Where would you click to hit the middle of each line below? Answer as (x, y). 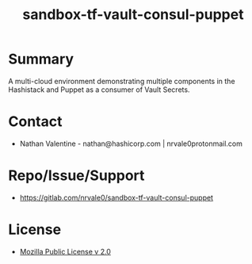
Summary (41, 59)
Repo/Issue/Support (76, 176)
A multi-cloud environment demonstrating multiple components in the (122, 81)
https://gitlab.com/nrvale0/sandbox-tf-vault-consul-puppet (116, 197)
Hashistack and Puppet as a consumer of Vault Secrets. (99, 90)
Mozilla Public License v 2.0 (65, 251)
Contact (35, 122)
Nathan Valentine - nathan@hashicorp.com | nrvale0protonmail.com (131, 143)
